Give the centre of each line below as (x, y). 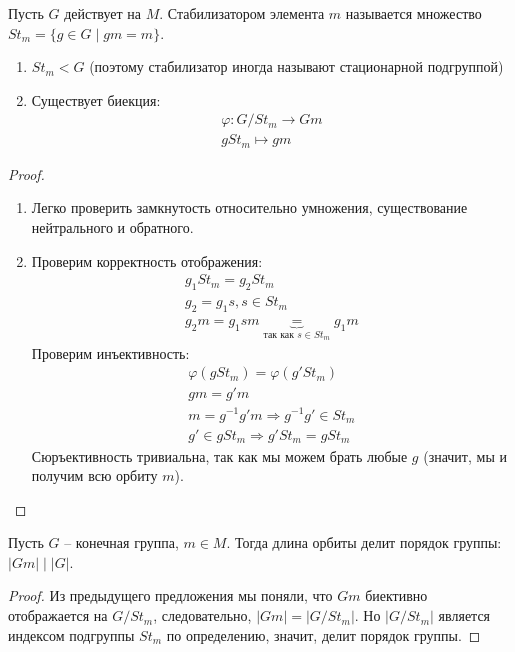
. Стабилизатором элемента (242, 13)
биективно (396, 595)
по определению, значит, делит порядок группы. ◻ (323, 634)
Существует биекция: (96, 99)
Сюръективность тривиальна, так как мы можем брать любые (219, 455)
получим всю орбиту (94, 475)
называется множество (413, 13)
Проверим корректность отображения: (147, 260)
